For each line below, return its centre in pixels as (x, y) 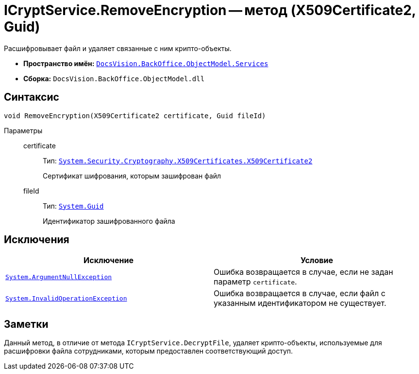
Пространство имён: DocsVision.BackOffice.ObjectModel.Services (146, 63)
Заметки (26, 324)
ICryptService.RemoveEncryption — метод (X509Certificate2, (210, 10)
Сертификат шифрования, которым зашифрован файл (132, 176)
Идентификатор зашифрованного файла (109, 221)
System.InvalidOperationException (66, 298)
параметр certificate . (255, 282)
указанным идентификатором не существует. (300, 303)
